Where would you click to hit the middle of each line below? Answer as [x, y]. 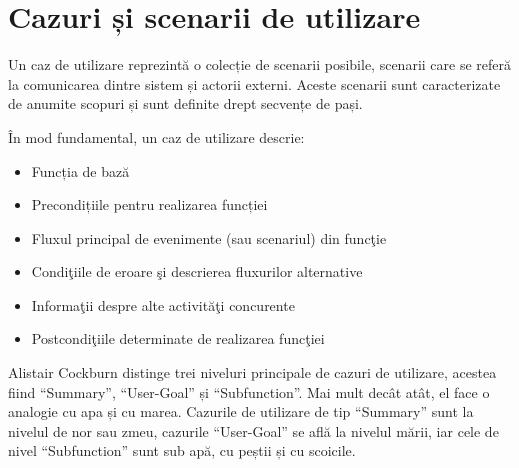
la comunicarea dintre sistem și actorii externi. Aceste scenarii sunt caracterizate [254, 83]
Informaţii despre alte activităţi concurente [163, 304]
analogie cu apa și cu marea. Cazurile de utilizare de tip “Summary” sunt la [241, 411]
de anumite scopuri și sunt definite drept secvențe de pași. [185, 103]
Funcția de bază [80, 170]
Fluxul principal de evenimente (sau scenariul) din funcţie [209, 237]
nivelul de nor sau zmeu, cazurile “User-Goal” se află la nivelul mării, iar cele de [253, 430]
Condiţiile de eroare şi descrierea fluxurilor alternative [197, 271]
